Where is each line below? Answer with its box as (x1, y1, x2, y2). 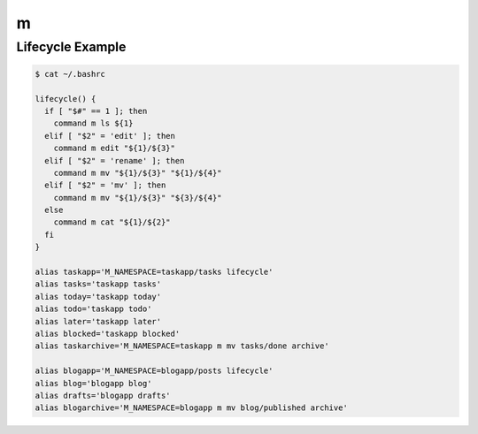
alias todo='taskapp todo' (35, 304, 152, 314)
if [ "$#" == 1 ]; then (44, 106, 148, 116)
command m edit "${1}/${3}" (53, 143, 176, 154)
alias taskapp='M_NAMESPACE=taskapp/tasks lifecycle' (35, 267, 274, 278)
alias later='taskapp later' (35, 316, 162, 326)
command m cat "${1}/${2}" (53, 217, 172, 227)
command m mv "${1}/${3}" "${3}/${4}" (53, 193, 222, 202)
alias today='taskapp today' (35, 292, 162, 301)
